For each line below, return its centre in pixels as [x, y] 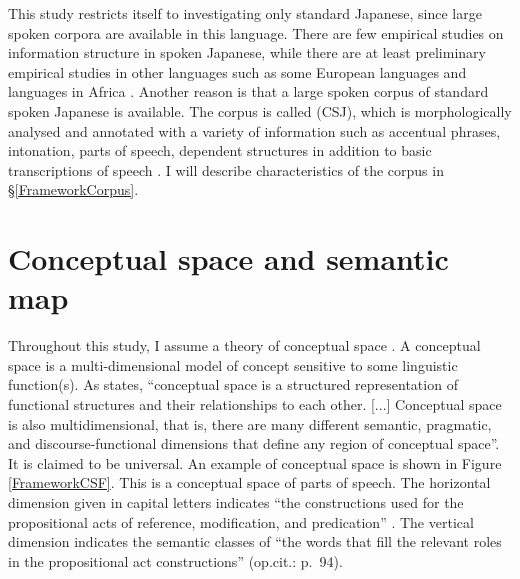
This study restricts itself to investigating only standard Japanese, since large [245, 13]
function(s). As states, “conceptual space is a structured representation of [233, 384]
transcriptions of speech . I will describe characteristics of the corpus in [226, 169]
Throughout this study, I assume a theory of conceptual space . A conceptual [244, 345]
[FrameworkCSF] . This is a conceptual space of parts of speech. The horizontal [249, 482]
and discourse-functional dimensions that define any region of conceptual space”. [254, 443]
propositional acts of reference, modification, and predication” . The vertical [241, 521]
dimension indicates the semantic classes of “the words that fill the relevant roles [255, 541]
